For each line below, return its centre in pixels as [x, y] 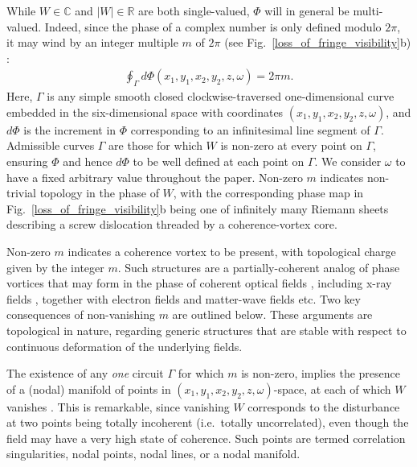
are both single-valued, [194, 10]
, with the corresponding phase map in [268, 193]
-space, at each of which [332, 388]
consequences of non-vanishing [81, 314]
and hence [88, 161]
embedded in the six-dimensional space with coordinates [145, 112]
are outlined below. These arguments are [272, 314]
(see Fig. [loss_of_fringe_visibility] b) [318, 42]
